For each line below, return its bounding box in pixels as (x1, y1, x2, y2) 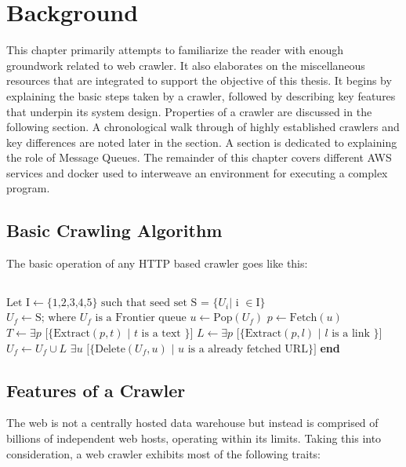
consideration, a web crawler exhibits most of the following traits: (6, 445, 321, 462)
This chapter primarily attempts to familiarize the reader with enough (6, 42, 344, 58)
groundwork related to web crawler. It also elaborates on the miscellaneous (6, 57, 365, 73)
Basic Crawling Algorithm (6, 218, 223, 243)
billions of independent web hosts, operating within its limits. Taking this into (6, 430, 382, 447)
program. (6, 180, 50, 196)
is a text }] (141, 328, 194, 340)
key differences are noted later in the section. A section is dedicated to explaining (6, 133, 397, 150)
